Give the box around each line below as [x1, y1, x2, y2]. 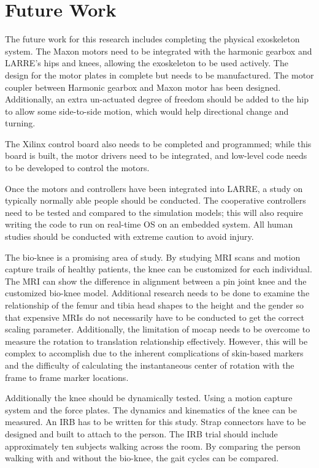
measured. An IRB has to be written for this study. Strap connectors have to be [5, 415, 306, 428]
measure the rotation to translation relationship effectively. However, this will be [5, 334, 308, 347]
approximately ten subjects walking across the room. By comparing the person [5, 439, 301, 452]
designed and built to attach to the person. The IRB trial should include [5, 427, 278, 440]
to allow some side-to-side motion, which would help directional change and [5, 104, 289, 117]
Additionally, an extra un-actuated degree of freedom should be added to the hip [5, 93, 309, 105]
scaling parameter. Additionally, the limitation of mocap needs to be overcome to [5, 323, 310, 336]
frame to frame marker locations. [5, 370, 129, 383]
